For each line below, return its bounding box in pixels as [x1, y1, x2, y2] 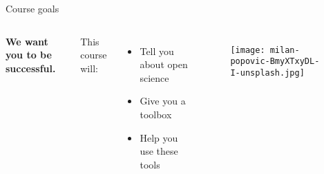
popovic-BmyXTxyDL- [230, 56, 320, 67]
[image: [230, 45, 265, 55]
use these [140, 144, 178, 158]
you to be [6, 47, 52, 62]
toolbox [140, 107, 172, 121]
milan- [269, 45, 300, 55]
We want [6, 34, 48, 48]
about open [140, 57, 188, 72]
